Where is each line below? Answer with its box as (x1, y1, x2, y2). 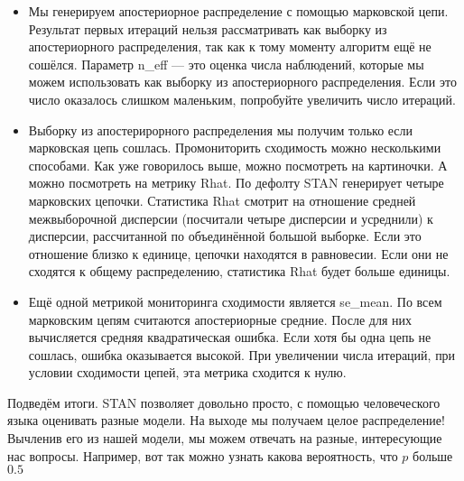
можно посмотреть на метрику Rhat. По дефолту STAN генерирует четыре (28, 173, 444, 192)
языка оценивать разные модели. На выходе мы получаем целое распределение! (7, 411, 445, 430)
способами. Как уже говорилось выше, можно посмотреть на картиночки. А (28, 155, 448, 174)
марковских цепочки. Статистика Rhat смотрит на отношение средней (28, 190, 416, 209)
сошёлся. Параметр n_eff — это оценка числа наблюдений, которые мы (28, 54, 424, 73)
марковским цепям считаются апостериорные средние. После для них (28, 310, 412, 328)
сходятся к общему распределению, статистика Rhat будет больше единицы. (28, 262, 450, 281)
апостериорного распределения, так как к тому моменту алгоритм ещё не (28, 37, 432, 56)
